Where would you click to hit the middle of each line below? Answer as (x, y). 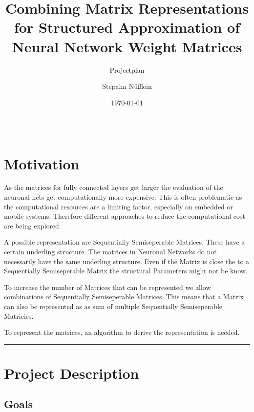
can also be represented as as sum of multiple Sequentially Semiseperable (113, 306)
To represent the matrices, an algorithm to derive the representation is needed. (122, 332)
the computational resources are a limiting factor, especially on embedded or (119, 206)
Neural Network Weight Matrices (127, 46)
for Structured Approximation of (127, 27)
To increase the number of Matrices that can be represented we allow (107, 287)
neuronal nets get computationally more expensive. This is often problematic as (123, 197)
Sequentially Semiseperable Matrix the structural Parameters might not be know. (126, 271)
